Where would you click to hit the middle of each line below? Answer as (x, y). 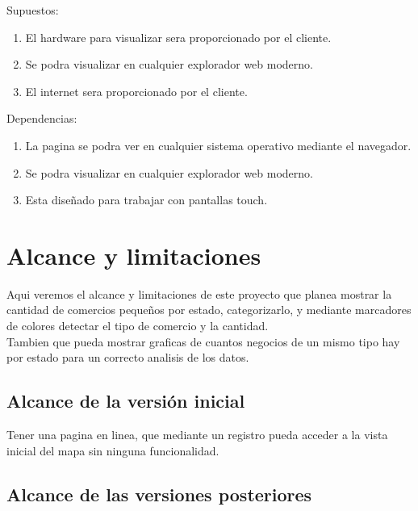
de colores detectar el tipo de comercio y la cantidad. (138, 326)
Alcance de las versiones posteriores (159, 494)
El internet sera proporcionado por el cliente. (136, 91)
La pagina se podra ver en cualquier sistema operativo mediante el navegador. (218, 145)
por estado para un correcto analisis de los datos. (128, 357)
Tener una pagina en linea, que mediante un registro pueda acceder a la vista (197, 435)
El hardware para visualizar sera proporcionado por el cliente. (178, 37)
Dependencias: (42, 118)
